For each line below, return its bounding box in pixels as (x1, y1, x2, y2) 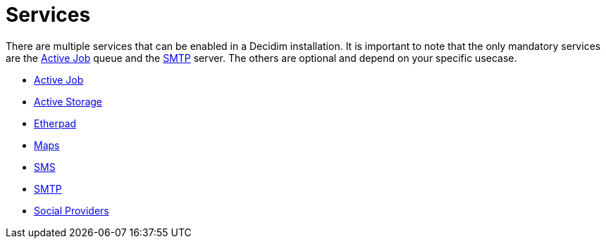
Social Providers (34, 204, 109, 217)
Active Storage (34, 95, 103, 108)
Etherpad (34, 117, 77, 129)
